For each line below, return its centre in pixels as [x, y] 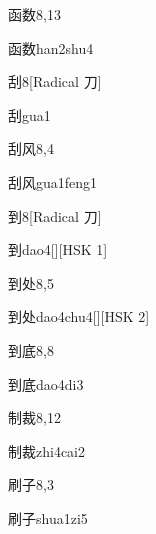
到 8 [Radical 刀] [55, 215]
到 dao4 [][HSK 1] [58, 249]
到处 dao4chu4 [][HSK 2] [79, 316]
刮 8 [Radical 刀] [55, 81]
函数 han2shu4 [51, 47]
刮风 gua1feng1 [53, 181]
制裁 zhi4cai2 [46, 450]
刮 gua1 [29, 114]
